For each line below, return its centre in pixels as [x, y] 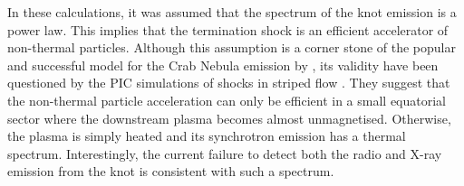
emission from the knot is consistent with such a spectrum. [171, 171]
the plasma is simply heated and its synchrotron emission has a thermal [207, 136]
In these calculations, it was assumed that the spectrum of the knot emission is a [232, 12]
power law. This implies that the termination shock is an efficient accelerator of [228, 29]
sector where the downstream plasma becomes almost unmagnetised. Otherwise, [229, 118]
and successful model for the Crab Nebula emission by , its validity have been [223, 65]
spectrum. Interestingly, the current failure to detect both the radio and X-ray [225, 153]
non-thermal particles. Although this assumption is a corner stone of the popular [232, 47]
